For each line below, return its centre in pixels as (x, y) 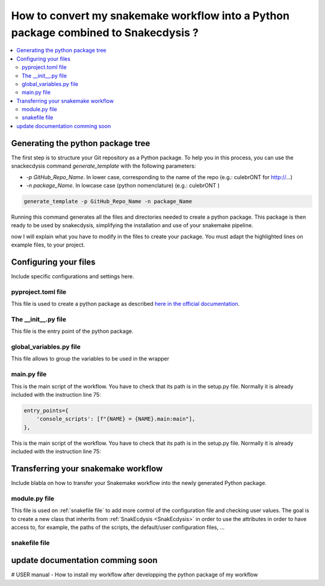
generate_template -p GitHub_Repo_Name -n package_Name (108, 201)
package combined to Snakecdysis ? (105, 32)
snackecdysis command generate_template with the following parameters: (104, 166)
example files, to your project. (48, 245)
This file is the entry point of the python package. (72, 331)
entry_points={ (46, 411)
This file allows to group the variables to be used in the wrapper (90, 359)
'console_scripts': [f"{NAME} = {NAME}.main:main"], (116, 419)
